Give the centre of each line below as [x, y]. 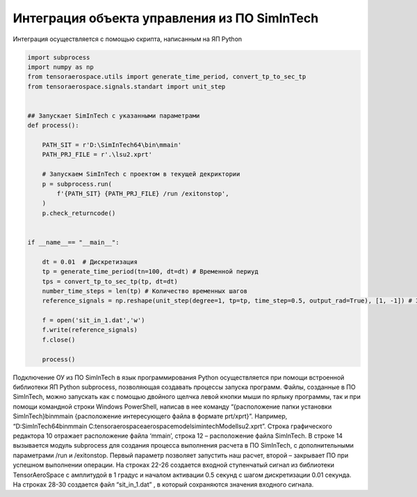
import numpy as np [60, 67]
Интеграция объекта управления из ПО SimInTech [166, 18]
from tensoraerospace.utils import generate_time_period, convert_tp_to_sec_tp [167, 77]
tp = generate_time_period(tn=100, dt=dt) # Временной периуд [150, 272]
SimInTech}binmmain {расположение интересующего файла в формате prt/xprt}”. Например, [150, 416]
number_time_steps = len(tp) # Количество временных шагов [145, 291]
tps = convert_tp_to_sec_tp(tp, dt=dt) [110, 281]
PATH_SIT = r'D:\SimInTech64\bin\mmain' [112, 145]
